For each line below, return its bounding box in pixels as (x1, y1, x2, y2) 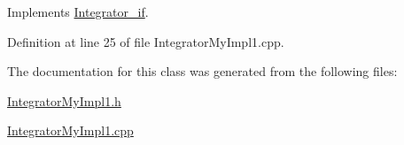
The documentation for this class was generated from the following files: (7, 62, 398, 80)
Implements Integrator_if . (7, 3, 149, 20)
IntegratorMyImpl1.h (7, 91, 121, 110)
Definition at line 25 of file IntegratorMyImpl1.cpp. (7, 32, 284, 50)
